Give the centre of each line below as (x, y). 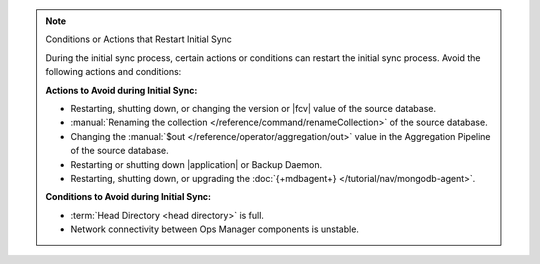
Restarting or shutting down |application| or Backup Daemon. (196, 164)
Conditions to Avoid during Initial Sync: (128, 197)
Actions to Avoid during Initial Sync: (121, 90)
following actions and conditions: (113, 72)
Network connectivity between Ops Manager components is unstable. (215, 229)
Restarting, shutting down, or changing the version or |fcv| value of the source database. (253, 108)
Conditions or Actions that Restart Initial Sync (138, 39)
